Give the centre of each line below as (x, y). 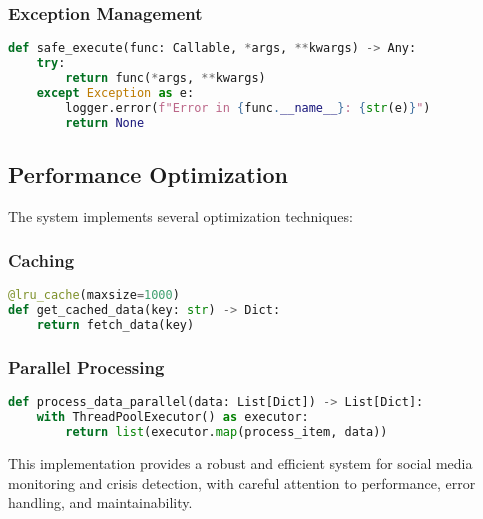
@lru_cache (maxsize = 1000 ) (94, 295)
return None (105, 122)
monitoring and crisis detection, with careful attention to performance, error (242, 482)
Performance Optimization (148, 173)
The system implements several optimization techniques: (180, 215)
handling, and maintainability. (100, 502)
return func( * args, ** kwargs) (165, 77)
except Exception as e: (115, 92)
